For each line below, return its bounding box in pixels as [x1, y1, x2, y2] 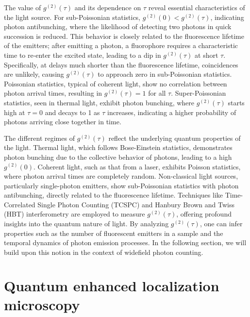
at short [195, 50, 218, 60]
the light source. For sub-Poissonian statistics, [4, 12, 141, 22]
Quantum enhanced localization [4, 275, 219, 295]
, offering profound [176, 209, 232, 219]
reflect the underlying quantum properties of [108, 133, 241, 143]
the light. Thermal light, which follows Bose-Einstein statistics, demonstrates [4, 142, 233, 152]
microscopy [4, 294, 80, 314]
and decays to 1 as [45, 107, 100, 117]
